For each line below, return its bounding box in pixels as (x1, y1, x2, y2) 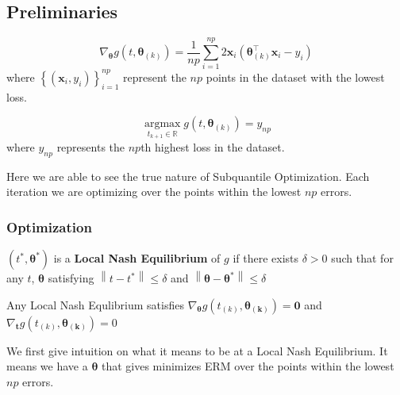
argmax (144, 118, 181, 130)
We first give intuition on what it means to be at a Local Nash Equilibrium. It (6, 342, 388, 359)
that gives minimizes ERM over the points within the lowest (101, 358, 394, 374)
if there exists (233, 250, 299, 267)
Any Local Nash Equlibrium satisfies (6, 296, 184, 313)
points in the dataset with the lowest (206, 68, 385, 85)
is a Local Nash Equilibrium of (53, 250, 221, 267)
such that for (331, 250, 394, 267)
